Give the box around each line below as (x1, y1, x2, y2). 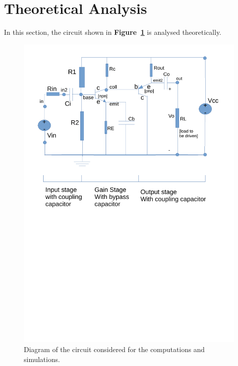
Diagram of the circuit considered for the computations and (24, 344, 205, 354)
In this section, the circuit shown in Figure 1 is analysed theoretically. (4, 27, 222, 37)
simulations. (24, 354, 60, 364)
